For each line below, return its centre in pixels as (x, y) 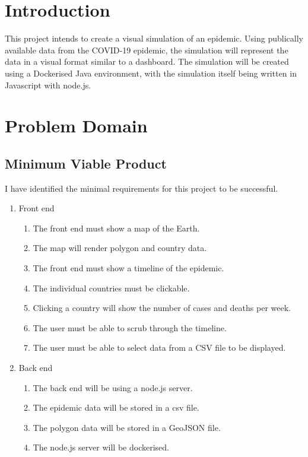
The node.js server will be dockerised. (101, 447)
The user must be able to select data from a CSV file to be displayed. (159, 347)
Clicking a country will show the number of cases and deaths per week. (162, 308)
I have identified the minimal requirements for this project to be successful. (142, 188)
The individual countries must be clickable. (111, 288)
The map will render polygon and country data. (120, 248)
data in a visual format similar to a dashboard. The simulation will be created (147, 61)
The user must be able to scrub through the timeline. (130, 327)
